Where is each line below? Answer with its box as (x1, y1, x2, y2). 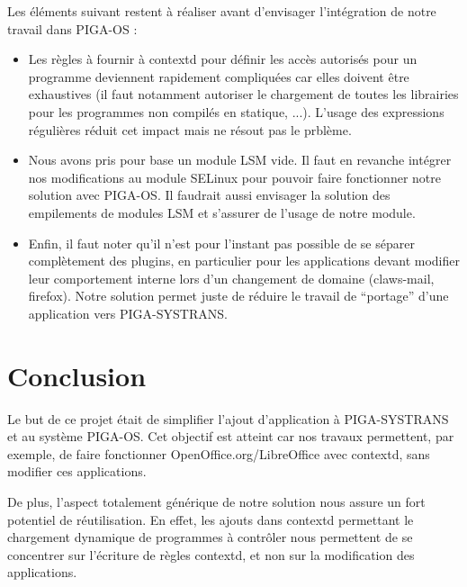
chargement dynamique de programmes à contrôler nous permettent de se (7, 528, 413, 546)
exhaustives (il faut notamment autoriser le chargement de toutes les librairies (28, 85, 459, 104)
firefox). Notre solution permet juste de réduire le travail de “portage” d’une (28, 286, 449, 305)
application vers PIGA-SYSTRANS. (28, 303, 228, 322)
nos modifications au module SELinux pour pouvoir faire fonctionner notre (28, 167, 441, 186)
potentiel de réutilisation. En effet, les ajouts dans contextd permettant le (7, 510, 414, 528)
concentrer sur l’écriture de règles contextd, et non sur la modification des (7, 545, 415, 564)
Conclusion (7, 357, 147, 393)
